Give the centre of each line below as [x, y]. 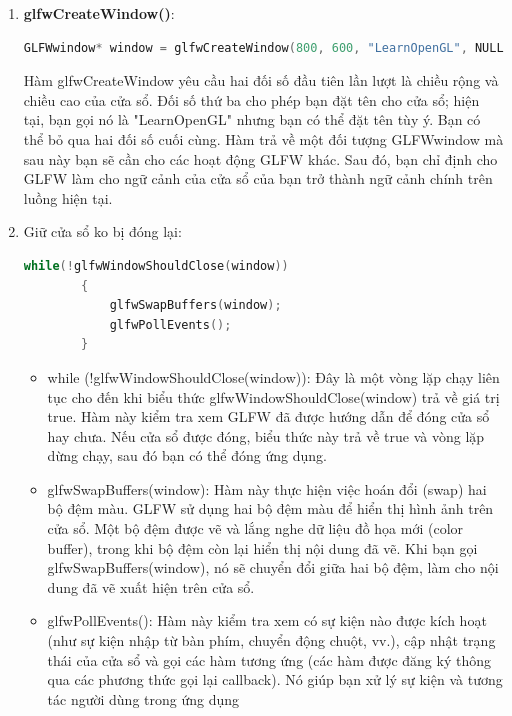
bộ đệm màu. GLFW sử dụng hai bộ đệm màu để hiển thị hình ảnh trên [270, 508]
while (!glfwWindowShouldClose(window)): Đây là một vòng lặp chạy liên [273, 376]
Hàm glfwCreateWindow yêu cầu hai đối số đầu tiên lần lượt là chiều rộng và [261, 80]
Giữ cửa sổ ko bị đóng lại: [102, 231]
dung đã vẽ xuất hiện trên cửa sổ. [151, 586]
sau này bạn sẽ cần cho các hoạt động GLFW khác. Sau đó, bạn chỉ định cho [260, 158]
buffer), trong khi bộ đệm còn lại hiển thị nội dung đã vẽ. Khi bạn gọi [262, 547]
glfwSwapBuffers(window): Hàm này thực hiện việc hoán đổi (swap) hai [267, 488]
